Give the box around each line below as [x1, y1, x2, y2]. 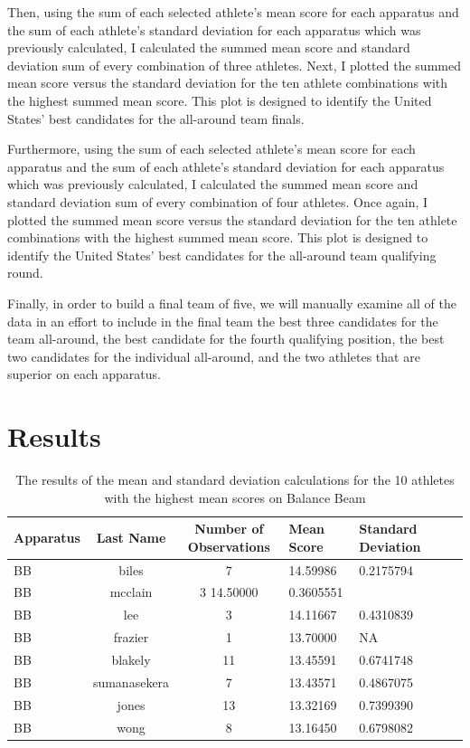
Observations [187, 536, 270, 555]
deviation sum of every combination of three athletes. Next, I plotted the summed [7, 55, 461, 74]
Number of [194, 519, 264, 538]
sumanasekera [92, 672, 170, 691]
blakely [111, 650, 151, 668]
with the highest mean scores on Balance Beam [104, 488, 366, 507]
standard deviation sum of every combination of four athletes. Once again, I [7, 192, 428, 211]
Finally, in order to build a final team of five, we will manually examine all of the [7, 293, 456, 312]
